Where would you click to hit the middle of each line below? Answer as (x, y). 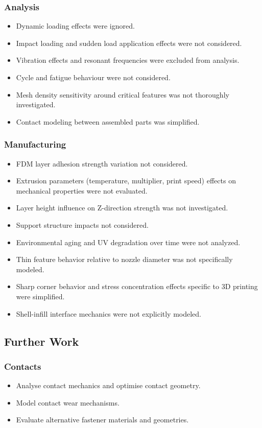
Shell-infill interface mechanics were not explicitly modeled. (109, 313)
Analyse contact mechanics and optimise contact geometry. (108, 385)
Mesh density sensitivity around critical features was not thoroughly (123, 94)
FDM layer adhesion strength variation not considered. (102, 163)
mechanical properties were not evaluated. (82, 190)
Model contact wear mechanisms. (68, 402)
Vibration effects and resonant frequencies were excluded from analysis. (128, 60)
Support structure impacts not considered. (82, 224)
